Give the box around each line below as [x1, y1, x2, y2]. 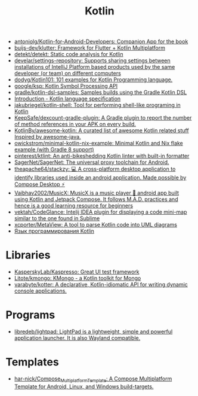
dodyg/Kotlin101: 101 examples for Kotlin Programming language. [14, 76, 173, 83]
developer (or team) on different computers [14, 70, 122, 77]
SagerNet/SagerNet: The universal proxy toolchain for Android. [14, 159, 169, 166]
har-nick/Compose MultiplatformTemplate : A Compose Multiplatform [14, 375, 172, 383]
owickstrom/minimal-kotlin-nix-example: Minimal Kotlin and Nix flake [14, 139, 183, 147]
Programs [5, 308, 55, 322]
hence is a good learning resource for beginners [14, 202, 134, 209]
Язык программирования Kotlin [14, 227, 95, 234]
